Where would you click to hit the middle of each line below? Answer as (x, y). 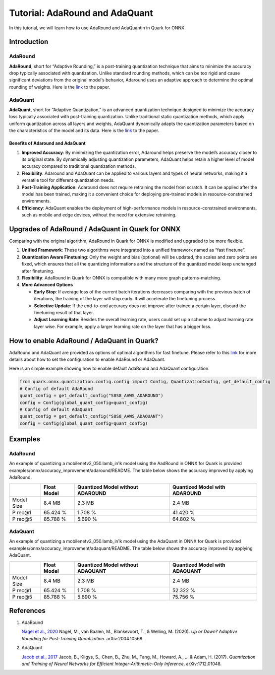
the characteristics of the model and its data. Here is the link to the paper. (84, 131)
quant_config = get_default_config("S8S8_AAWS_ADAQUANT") (91, 416)
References (27, 610)
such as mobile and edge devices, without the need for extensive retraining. (99, 215)
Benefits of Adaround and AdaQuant (48, 143)
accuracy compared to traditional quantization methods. (79, 166)
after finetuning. (38, 271)
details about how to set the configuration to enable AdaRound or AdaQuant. (87, 359)
